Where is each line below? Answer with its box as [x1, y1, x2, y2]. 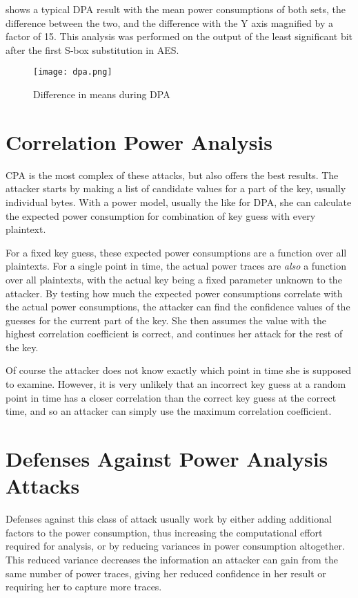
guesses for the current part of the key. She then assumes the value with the [6, 312, 326, 327]
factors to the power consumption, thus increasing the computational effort [6, 525, 323, 539]
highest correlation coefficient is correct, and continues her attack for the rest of [6, 326, 343, 341]
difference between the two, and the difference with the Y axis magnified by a [6, 15, 333, 30]
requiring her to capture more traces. [6, 579, 162, 594]
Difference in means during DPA [33, 87, 170, 102]
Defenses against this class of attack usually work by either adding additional [6, 512, 332, 526]
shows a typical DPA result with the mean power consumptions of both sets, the [6, 2, 346, 16]
